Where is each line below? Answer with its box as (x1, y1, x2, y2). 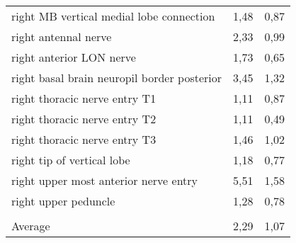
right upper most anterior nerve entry (11, 172, 198, 188)
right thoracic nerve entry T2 (11, 111, 156, 127)
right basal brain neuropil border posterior (11, 69, 222, 86)
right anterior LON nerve (11, 49, 136, 65)
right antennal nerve (11, 28, 112, 45)
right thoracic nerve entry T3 (11, 131, 156, 147)
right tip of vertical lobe (11, 152, 130, 168)
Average (11, 217, 50, 234)
